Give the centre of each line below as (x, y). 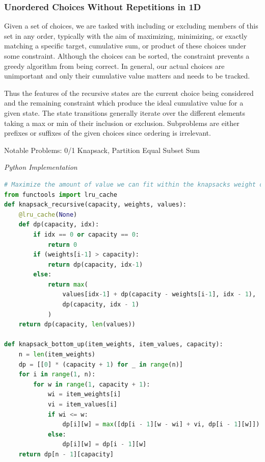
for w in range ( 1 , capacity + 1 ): (92, 384)
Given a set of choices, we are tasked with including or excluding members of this (131, 26)
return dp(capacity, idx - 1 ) (95, 264)
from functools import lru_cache (61, 195)
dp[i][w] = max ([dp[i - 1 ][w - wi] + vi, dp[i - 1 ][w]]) (161, 425)
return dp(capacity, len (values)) (77, 325)
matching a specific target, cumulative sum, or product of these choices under (125, 46)
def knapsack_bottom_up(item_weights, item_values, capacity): (114, 344)
